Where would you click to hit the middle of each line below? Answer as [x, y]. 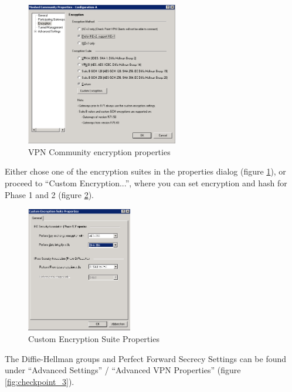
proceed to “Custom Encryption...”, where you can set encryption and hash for [146, 182]
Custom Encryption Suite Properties [94, 339]
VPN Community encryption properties [99, 151]
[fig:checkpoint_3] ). [40, 381]
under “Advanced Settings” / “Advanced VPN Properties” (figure [123, 370]
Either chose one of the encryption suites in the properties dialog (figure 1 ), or [145, 171]
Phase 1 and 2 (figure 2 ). [49, 194]
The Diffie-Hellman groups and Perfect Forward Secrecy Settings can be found [146, 358]
